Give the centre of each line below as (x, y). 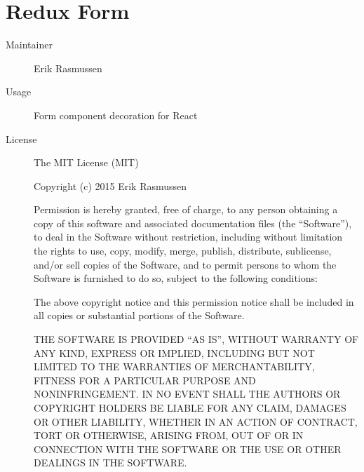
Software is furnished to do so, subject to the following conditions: (176, 278)
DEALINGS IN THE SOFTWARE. (110, 463)
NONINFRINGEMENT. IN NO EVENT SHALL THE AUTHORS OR (187, 394)
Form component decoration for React (116, 115)
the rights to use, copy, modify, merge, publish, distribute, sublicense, (183, 251)
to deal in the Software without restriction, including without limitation (188, 237)
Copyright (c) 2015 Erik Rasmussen (110, 186)
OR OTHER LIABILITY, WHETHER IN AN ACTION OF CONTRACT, (196, 421)
